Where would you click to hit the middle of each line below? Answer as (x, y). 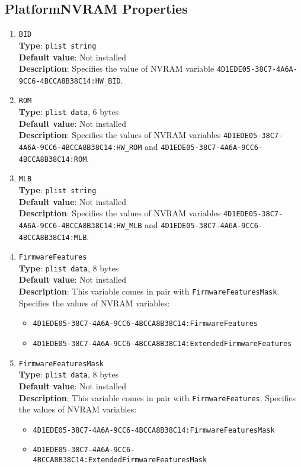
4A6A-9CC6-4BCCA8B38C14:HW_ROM (80, 147)
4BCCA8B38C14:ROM (53, 159)
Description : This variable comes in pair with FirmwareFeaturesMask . (149, 291)
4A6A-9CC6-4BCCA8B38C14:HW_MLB (80, 225)
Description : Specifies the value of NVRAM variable (116, 68)
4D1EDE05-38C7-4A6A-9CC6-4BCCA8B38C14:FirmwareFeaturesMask (154, 430)
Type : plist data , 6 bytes (69, 112)
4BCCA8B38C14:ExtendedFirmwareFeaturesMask (120, 460)
